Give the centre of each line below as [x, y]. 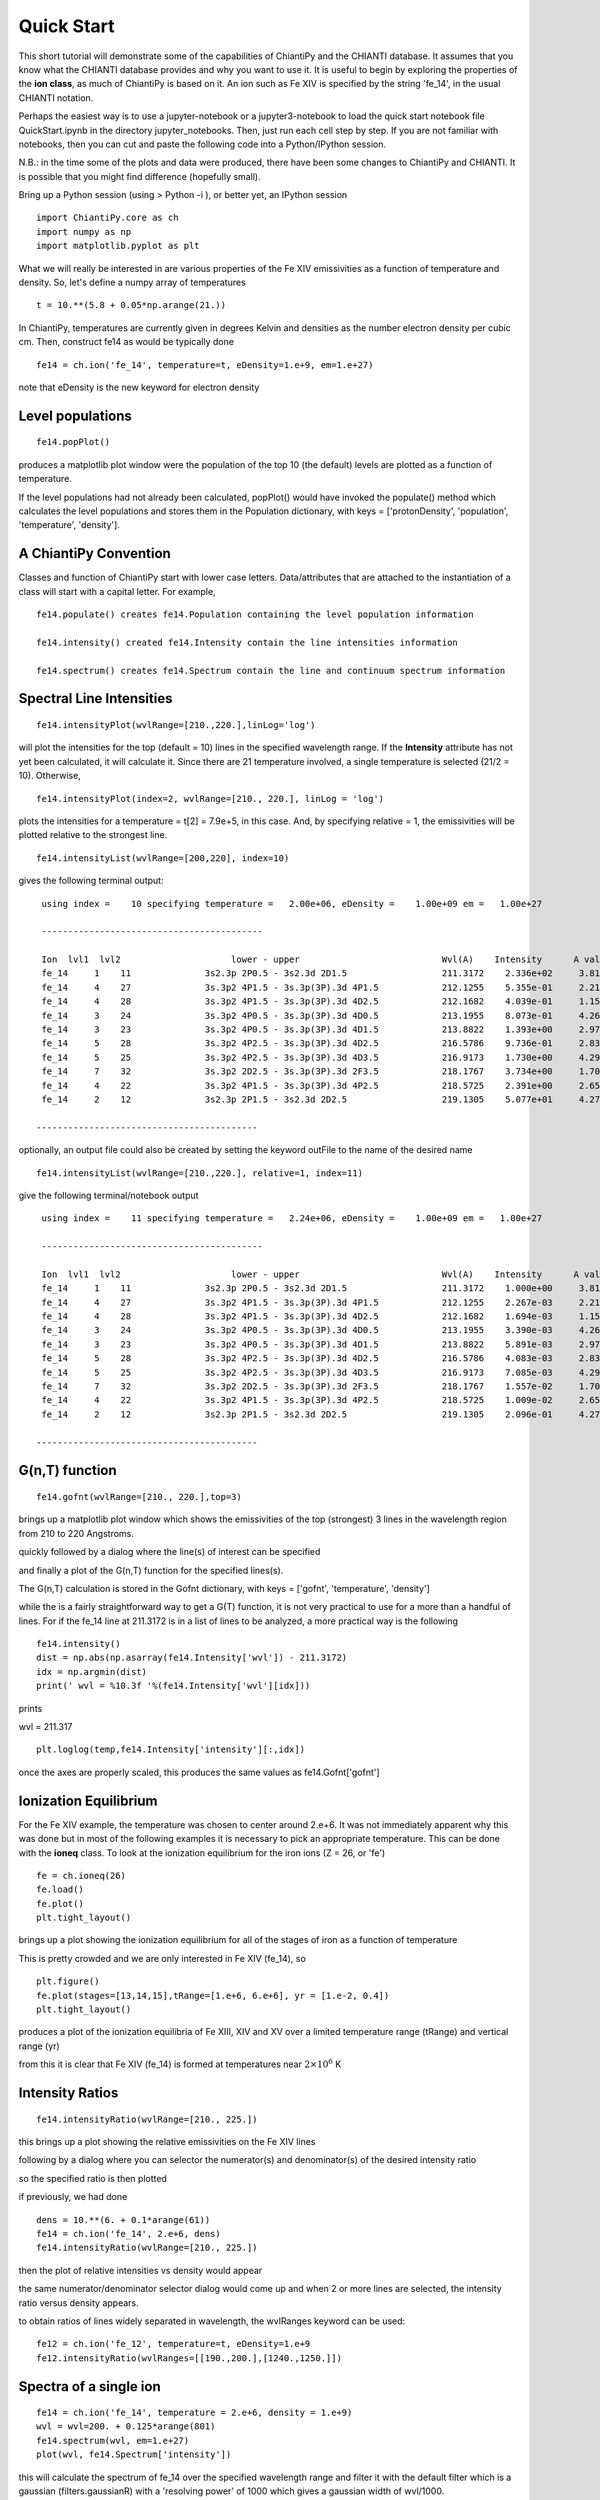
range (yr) [39, 2046]
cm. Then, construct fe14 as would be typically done [126, 342]
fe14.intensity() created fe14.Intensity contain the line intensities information [247, 642]
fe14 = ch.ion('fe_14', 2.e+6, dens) [129, 2233]
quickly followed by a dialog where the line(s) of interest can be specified [169, 1552]
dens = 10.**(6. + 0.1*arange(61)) [123, 2219]
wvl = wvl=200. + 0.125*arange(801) [126, 2426]
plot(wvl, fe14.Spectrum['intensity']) [134, 2454]
